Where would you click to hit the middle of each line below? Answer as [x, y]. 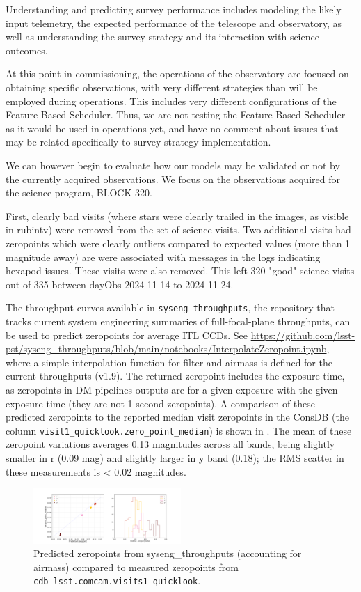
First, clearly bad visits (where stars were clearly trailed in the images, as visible [177, 216]
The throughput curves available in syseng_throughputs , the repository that [170, 307]
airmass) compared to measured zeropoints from [136, 567]
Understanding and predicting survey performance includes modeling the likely [174, 9]
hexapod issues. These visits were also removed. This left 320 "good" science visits [180, 271]
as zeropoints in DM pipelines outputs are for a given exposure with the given [172, 389]
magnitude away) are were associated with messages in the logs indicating [163, 257]
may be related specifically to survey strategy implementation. [138, 142]
